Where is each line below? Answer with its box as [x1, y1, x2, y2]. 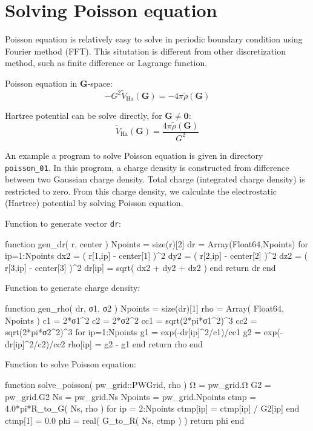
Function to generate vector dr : [5, 216, 121, 229]
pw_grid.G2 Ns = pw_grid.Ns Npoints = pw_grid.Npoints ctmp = [5, 390, 257, 403]
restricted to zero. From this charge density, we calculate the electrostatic [5, 184, 277, 197]
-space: [87, 76, 113, 89]
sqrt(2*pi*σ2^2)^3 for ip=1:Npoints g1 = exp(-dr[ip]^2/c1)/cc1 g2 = [5, 326, 262, 338]
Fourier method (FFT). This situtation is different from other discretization [5, 44, 286, 57]
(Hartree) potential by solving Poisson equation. [5, 196, 183, 209]
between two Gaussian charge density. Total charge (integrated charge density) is [5, 173, 305, 185]
